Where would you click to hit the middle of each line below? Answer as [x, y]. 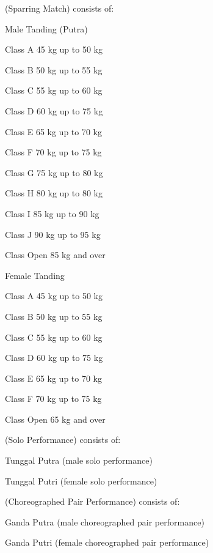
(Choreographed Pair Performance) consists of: [92, 501]
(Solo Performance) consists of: [63, 440]
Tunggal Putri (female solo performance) [81, 481]
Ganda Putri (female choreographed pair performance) [107, 542]
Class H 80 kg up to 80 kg [54, 193]
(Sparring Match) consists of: [60, 8]
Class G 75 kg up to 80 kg [54, 172]
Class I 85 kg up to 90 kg [52, 213]
